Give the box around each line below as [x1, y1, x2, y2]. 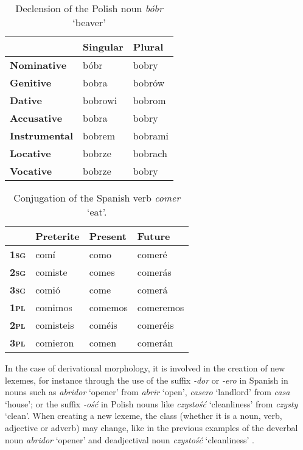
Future [137, 229, 170, 243]
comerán [137, 336, 173, 350]
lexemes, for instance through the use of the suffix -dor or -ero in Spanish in [5, 373, 288, 386]
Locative [10, 146, 51, 160]
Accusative [10, 111, 63, 125]
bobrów [133, 76, 165, 90]
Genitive [10, 76, 52, 90]
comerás [137, 265, 172, 279]
